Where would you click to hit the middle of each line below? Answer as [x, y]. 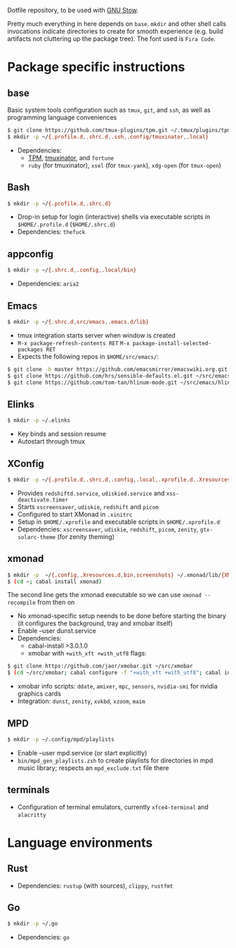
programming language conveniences [62, 117]
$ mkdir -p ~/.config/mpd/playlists [61, 739]
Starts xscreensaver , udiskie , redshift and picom [88, 506]
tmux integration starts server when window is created [96, 335]
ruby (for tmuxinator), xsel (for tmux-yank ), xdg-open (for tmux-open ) [124, 165]
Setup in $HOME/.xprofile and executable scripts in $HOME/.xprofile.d [118, 521]
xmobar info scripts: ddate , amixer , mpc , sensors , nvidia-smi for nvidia [117, 686]
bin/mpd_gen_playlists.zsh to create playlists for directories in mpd [115, 760]
